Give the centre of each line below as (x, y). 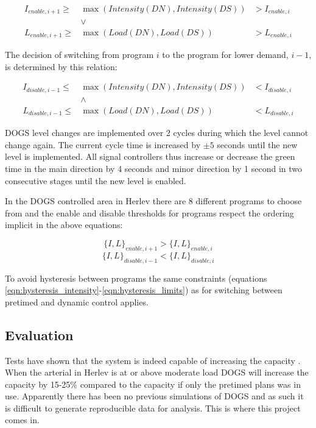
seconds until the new (257, 144)
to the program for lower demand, (225, 54)
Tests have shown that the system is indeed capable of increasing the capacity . (153, 360)
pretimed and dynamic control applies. (77, 301)
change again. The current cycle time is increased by (103, 144)
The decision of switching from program (79, 54)
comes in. (22, 420)
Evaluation (39, 334)
